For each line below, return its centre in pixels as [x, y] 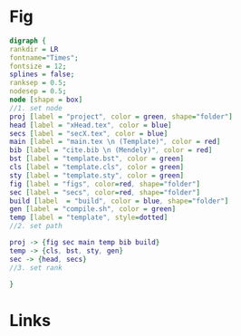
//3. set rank [36, 268]
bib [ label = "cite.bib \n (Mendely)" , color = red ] [111, 150]
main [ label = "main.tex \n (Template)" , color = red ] [115, 142]
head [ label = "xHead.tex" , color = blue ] [91, 125]
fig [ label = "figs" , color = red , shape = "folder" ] [105, 184]
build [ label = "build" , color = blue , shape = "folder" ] [119, 201]
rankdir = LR [34, 49]
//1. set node [36, 108]
